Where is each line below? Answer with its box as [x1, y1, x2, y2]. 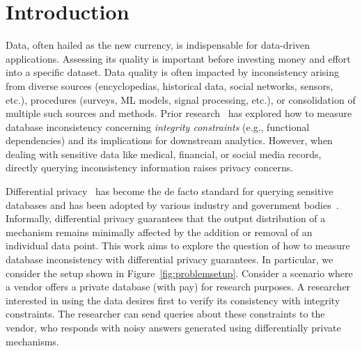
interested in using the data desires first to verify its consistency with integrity [6, 292, 340, 307]
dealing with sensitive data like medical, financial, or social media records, [6, 146, 322, 161]
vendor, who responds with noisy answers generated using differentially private [6, 320, 341, 334]
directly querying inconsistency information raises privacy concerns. [6, 160, 294, 175]
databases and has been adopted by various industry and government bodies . [6, 197, 339, 212]
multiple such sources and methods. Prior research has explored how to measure [6, 106, 352, 120]
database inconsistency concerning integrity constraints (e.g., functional [6, 119, 310, 134]
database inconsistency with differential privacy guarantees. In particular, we [6, 252, 333, 267]
